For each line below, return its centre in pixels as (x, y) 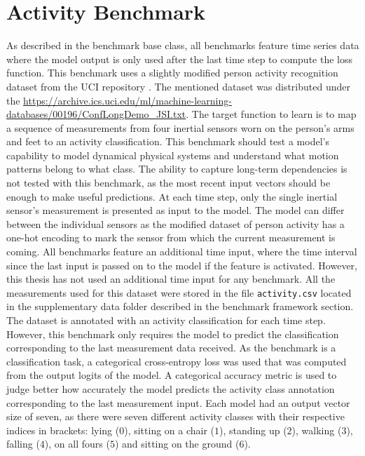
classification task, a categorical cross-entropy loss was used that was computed (177, 361)
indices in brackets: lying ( (63, 430)
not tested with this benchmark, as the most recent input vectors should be (168, 183)
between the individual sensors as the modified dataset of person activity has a (175, 223)
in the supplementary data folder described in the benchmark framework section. (180, 306)
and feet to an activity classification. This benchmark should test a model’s (168, 141)
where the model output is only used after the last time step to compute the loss (179, 59)
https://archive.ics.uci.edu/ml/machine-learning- (128, 100)
